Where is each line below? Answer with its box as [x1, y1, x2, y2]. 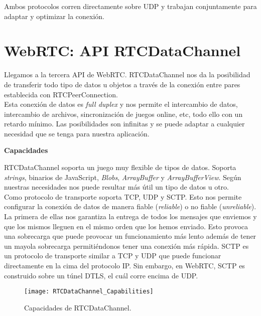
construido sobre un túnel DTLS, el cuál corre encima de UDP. [4, 270, 198, 280]
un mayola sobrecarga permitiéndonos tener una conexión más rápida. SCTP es [4, 240, 249, 251]
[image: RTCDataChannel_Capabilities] [24, 288, 154, 295]
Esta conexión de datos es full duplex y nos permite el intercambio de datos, [4, 99, 238, 109]
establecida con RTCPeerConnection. [4, 89, 118, 99]
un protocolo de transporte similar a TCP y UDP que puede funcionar [4, 250, 221, 261]
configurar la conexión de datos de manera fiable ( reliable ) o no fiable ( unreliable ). [4, 201, 256, 212]
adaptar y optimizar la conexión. [4, 11, 104, 21]
